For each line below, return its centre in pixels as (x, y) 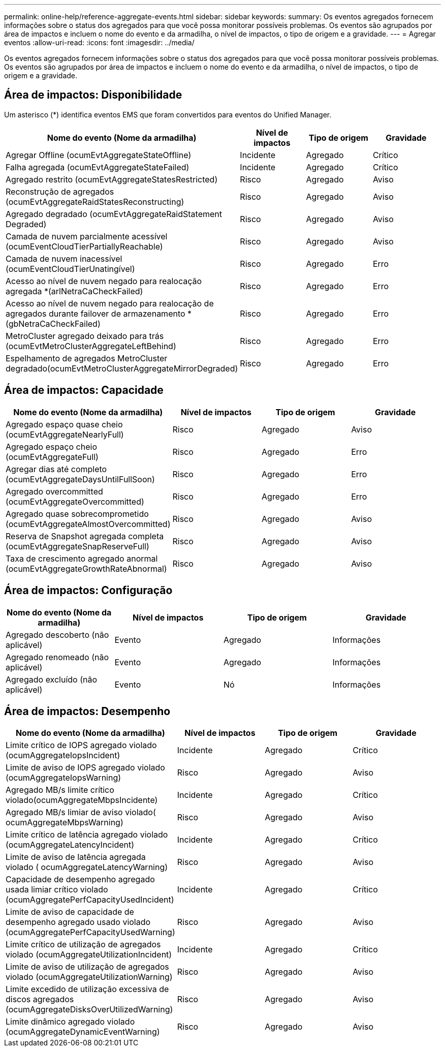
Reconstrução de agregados (60, 191)
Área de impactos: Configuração (88, 591)
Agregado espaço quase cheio (64, 424)
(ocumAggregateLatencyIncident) (70, 845)
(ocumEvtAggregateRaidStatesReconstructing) (95, 202)
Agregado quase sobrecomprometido (77, 514)
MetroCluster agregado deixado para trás (85, 336)
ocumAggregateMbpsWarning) (65, 823)
